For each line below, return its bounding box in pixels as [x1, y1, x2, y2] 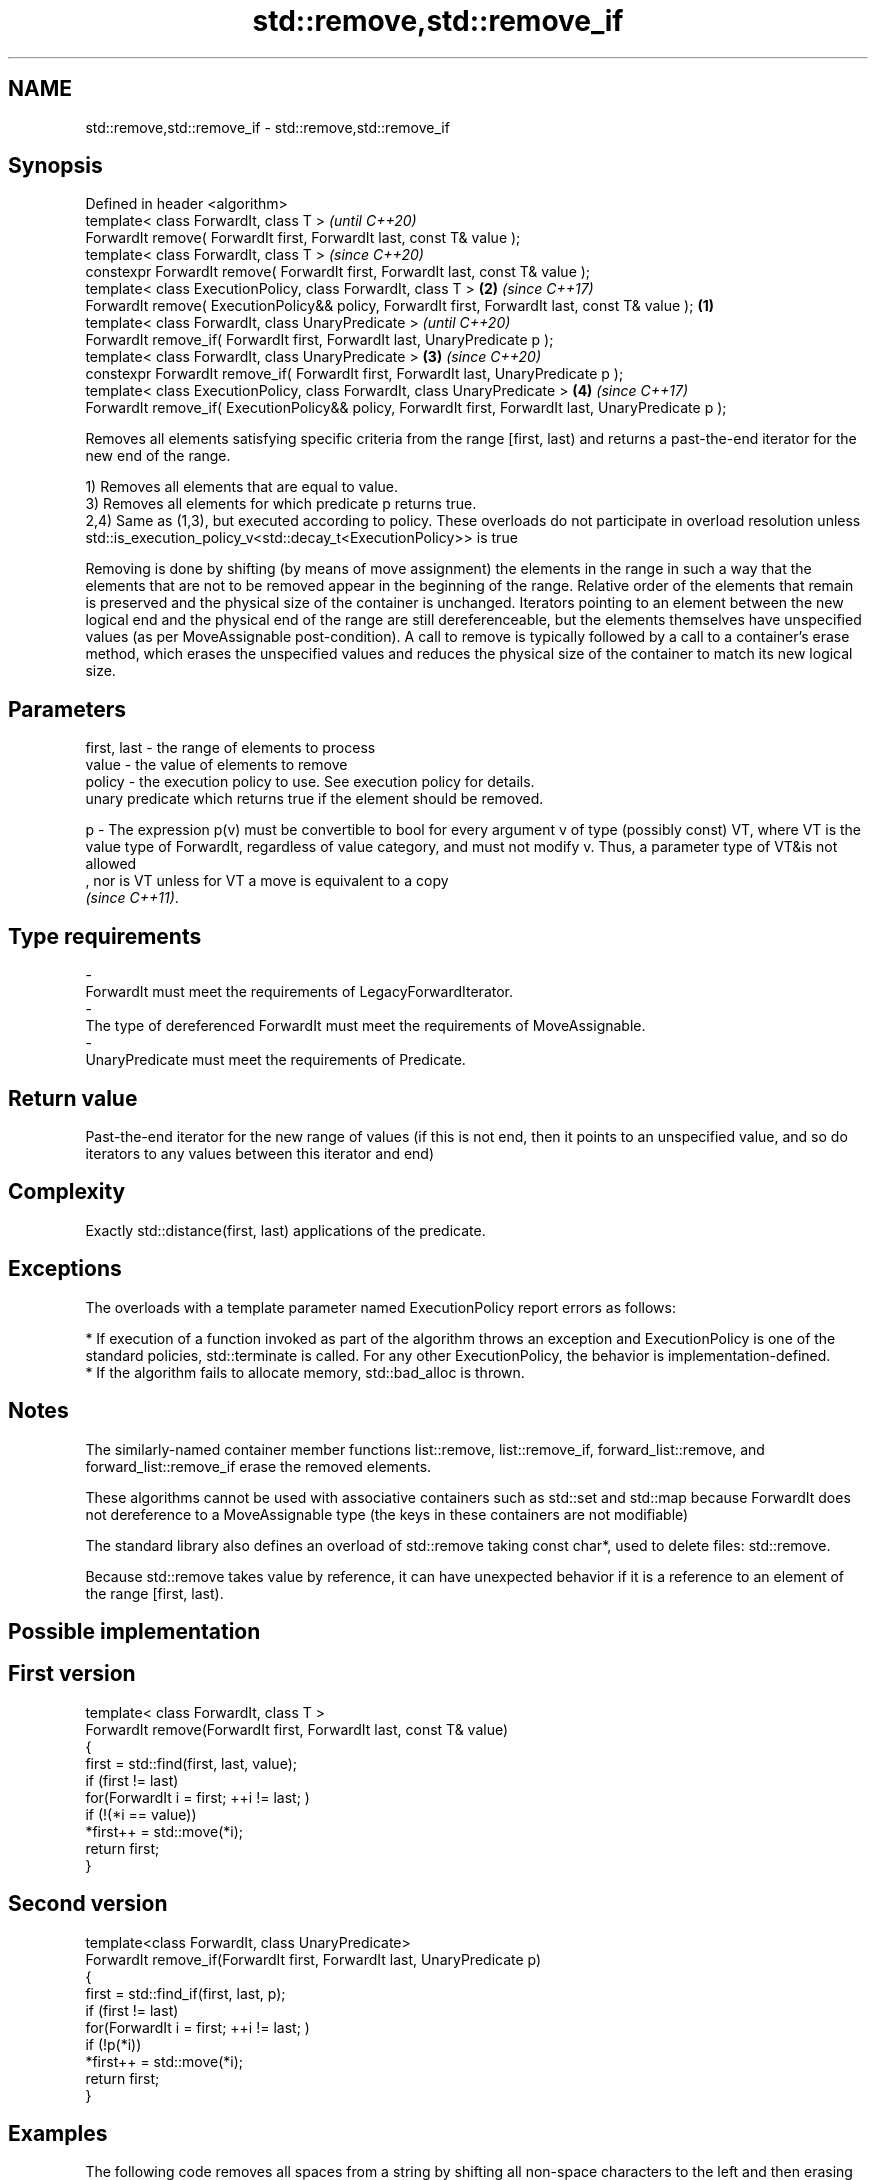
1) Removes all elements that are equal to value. [85, 478, 399, 496]
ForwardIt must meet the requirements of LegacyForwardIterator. [85, 983, 514, 1001]
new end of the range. [85, 447, 231, 465]
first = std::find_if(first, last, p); [85, 1984, 286, 2002]
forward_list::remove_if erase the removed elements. [85, 1457, 432, 1475]
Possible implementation [8, 1618, 261, 1644]
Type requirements [8, 923, 202, 949]
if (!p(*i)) [85, 2035, 142, 2053]
